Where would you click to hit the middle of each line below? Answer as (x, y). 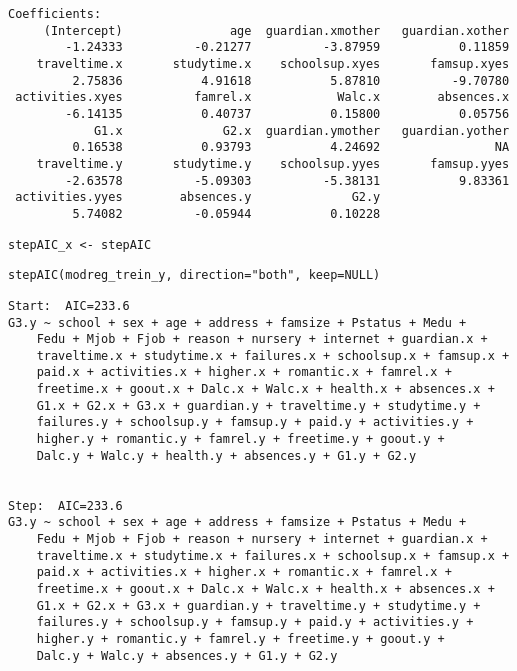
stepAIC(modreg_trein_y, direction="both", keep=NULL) (194, 275)
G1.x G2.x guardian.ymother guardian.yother (301, 130)
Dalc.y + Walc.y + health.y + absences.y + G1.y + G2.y (226, 455)
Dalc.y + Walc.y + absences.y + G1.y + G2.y (187, 655)
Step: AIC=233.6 (65, 505)
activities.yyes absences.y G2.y (198, 197)
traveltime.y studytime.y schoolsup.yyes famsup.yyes (273, 163)
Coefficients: (55, 14)
